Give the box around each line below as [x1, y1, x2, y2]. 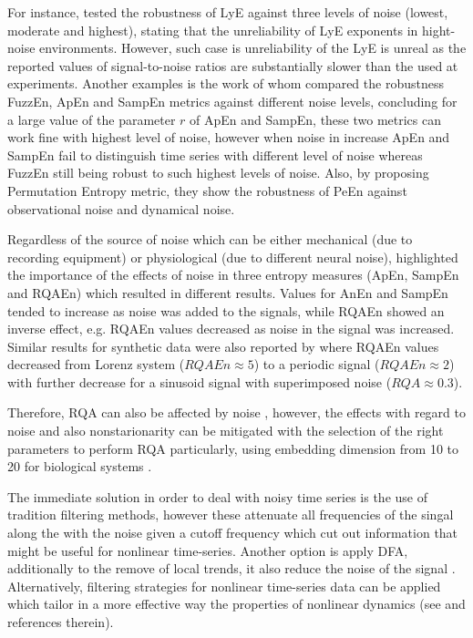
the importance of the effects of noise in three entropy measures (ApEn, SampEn [7, 265, 459, 284]
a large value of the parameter [7, 109, 176, 129]
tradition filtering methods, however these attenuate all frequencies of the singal [7, 505, 454, 524]
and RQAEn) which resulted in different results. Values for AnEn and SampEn [7, 283, 448, 302]
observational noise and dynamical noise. [7, 199, 235, 218]
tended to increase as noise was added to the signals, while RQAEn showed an [7, 301, 445, 320]
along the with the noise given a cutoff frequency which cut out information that [7, 523, 458, 542]
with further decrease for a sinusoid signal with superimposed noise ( [7, 372, 392, 391]
